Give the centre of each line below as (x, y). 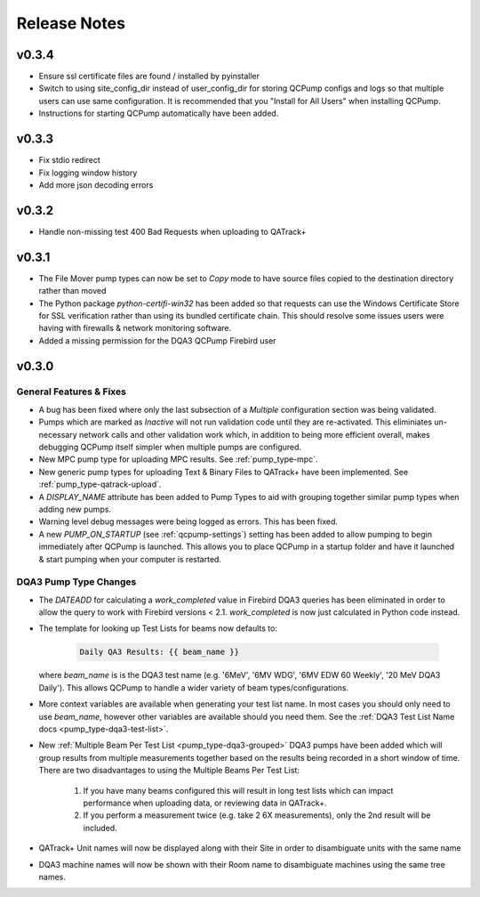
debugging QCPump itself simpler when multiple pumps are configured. (170, 447)
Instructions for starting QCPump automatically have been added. (159, 113)
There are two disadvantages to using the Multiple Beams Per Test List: (169, 771)
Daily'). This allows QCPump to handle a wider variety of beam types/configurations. (194, 687)
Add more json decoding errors (96, 185)
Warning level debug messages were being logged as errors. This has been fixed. (188, 521)
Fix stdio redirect (70, 160)
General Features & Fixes (71, 392)
